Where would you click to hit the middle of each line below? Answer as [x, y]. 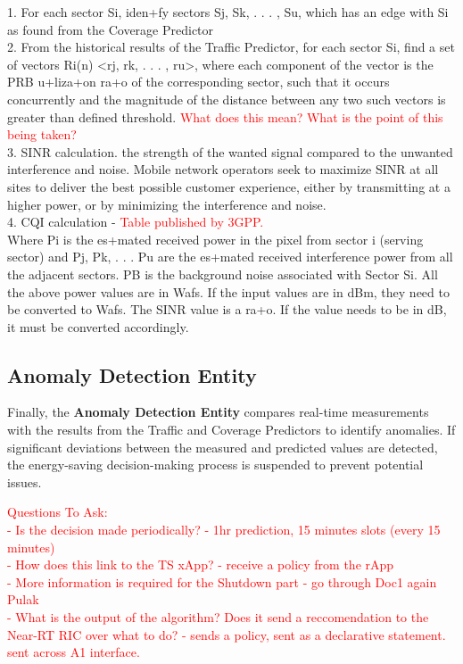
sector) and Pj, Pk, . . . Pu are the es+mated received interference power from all [230, 257]
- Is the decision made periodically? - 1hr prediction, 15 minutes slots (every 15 [224, 530]
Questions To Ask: [58, 512]
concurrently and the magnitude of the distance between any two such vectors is [227, 99]
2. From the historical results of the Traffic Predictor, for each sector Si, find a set [231, 47]
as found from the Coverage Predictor [111, 29]
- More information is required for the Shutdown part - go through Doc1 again [222, 581]
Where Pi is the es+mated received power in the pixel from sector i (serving [215, 239]
